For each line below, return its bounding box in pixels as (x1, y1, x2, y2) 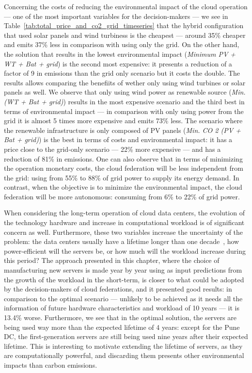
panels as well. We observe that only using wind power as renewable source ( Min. (4, 87, 246, 97)
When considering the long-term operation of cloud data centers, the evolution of (4, 208, 245, 218)
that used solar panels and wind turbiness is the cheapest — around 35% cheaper (4, 30, 246, 40)
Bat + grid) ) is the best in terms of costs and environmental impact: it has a (4, 134, 233, 145)
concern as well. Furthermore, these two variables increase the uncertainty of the (4, 227, 243, 237)
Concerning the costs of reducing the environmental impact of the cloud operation (4, 1, 248, 11)
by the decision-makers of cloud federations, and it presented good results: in (4, 284, 232, 294)
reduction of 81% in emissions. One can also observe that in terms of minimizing (4, 153, 243, 163)
